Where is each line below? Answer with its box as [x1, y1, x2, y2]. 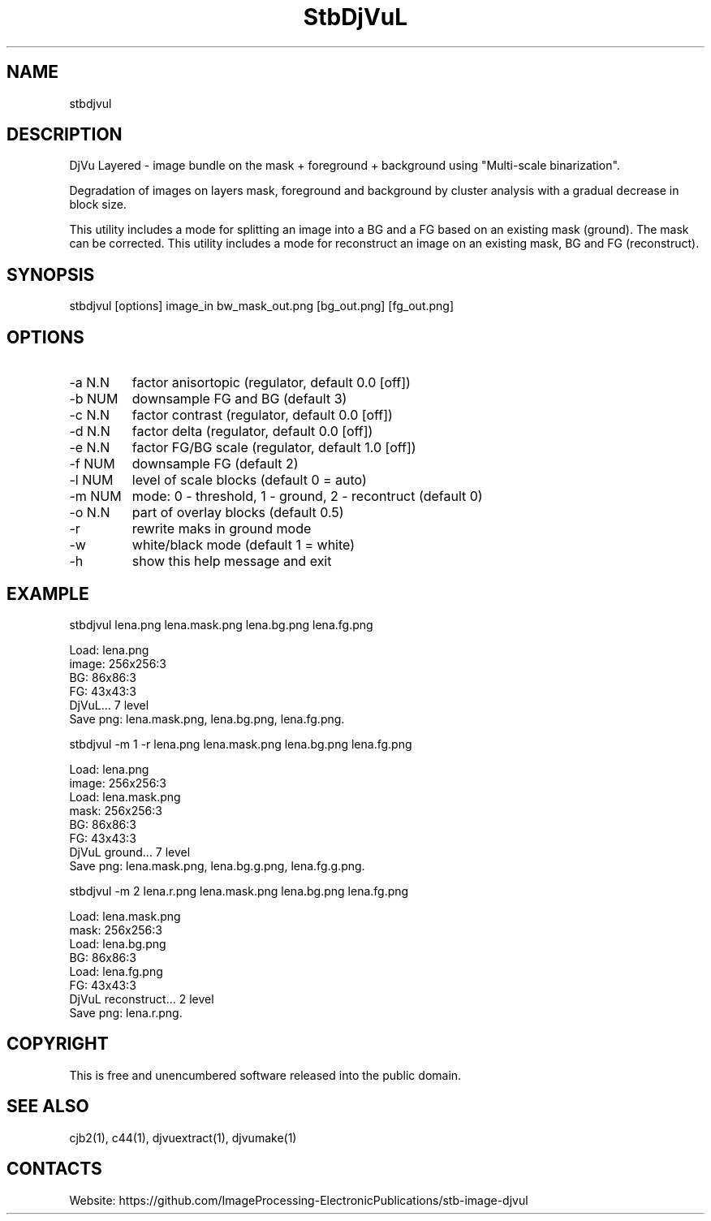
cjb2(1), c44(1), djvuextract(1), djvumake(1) [69, 1130, 297, 1145]
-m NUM [69, 488, 122, 505]
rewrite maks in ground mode [131, 520, 312, 537]
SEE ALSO [6, 1096, 89, 1117]
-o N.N [69, 504, 110, 521]
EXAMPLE [6, 583, 89, 604]
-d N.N [69, 423, 110, 440]
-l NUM [69, 472, 114, 489]
